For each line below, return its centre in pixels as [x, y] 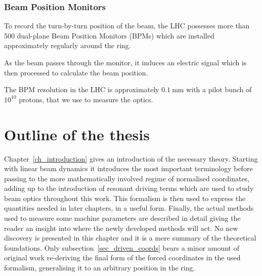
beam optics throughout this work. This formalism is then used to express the [125, 198]
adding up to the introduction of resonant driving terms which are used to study [129, 188]
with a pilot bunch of [219, 89]
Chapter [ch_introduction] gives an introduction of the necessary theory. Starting [131, 158]
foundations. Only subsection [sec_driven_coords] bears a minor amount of [122, 247]
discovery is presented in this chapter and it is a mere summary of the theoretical [130, 238]
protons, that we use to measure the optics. [86, 99]
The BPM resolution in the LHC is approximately [82, 89]
